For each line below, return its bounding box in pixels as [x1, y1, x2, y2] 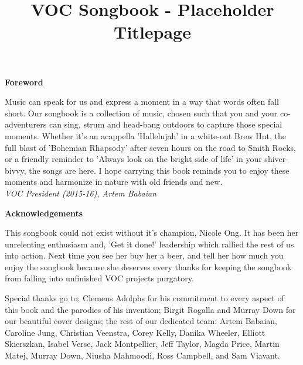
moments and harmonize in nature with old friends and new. [5, 175, 223, 188]
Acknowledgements [5, 206, 83, 219]
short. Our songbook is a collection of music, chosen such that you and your [5, 106, 278, 119]
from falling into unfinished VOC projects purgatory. [5, 272, 194, 284]
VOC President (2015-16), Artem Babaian [5, 187, 156, 199]
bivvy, [5, 164, 26, 176]
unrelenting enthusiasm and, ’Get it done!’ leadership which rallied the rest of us [5, 237, 294, 250]
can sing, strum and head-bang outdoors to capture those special [49, 118, 282, 130]
